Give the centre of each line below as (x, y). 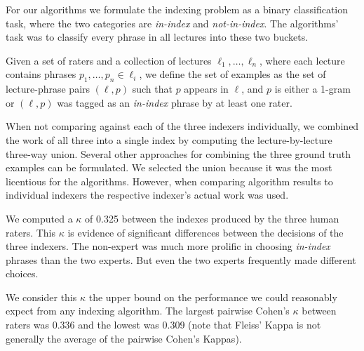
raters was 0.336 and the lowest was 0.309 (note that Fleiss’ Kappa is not (163, 325)
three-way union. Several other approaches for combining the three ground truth (178, 153)
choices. (22, 273)
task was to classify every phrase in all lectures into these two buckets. (157, 37)
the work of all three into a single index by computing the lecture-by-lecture (169, 139)
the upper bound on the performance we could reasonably (213, 297)
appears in (206, 89)
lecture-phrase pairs (48, 89)
